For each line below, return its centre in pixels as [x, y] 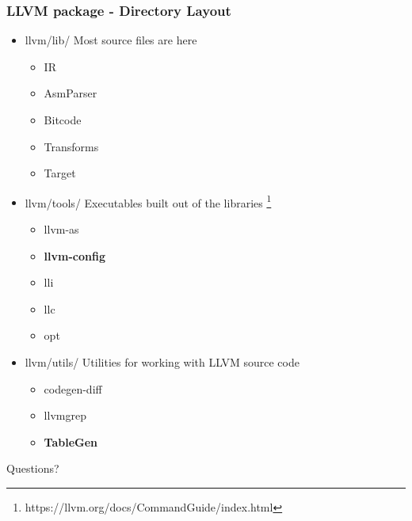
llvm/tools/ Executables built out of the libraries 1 [148, 201]
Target [60, 173]
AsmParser [71, 93]
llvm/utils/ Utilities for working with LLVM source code [162, 362]
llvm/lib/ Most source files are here [111, 40]
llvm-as [61, 229]
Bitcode [63, 120]
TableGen [71, 441]
